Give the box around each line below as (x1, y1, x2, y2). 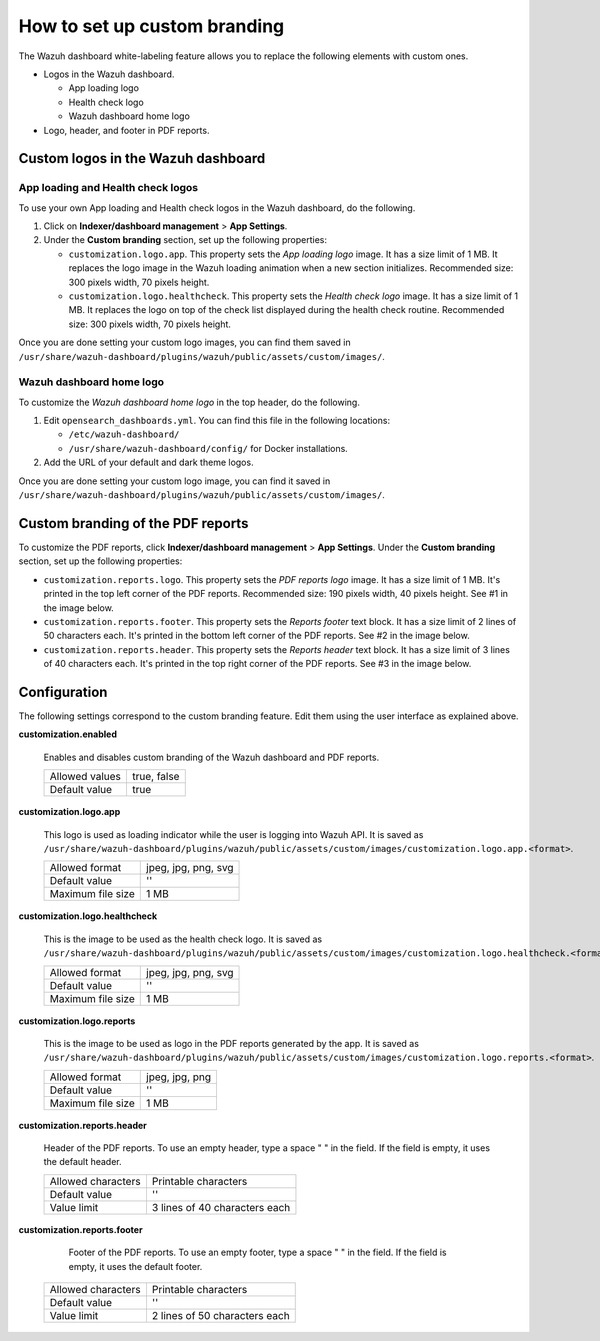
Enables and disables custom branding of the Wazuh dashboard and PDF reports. (43, 751, 380, 763)
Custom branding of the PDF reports (18, 515, 249, 532)
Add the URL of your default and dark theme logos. (43, 456, 254, 469)
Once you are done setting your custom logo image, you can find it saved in (18, 475, 331, 487)
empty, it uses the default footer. (68, 1260, 203, 1272)
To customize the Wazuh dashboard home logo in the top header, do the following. (18, 396, 360, 408)
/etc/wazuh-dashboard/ (68, 429, 180, 440)
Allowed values (49, 770, 122, 784)
